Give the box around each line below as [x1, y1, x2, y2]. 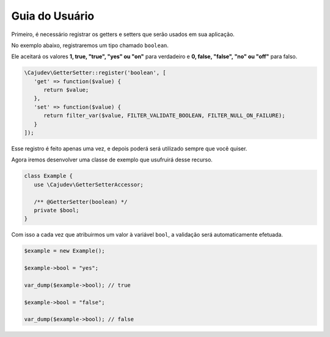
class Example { [24, 172, 73, 180]
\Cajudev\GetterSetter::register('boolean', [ [24, 69, 166, 76]
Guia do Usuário [11, 9, 95, 23]
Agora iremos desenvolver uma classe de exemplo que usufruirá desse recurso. [11, 156, 213, 163]
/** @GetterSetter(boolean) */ [34, 198, 128, 205]
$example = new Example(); [24, 248, 105, 254]
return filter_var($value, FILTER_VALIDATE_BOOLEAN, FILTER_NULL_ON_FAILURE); [43, 112, 285, 119]
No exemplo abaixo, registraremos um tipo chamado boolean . [11, 42, 169, 49]
